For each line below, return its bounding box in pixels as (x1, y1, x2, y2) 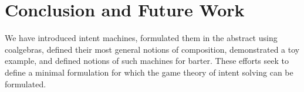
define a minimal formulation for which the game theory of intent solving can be (5, 66, 293, 78)
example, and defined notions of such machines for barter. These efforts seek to (5, 54, 289, 67)
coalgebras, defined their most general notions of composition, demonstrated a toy (5, 43, 300, 55)
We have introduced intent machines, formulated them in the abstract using (5, 32, 278, 44)
